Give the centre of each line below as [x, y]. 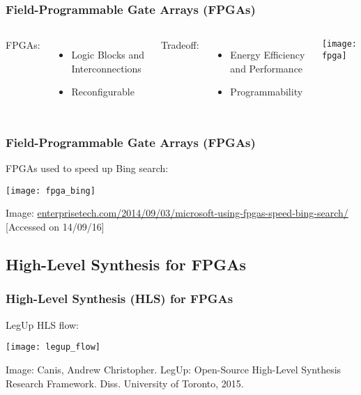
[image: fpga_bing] [51, 191]
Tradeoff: [180, 45]
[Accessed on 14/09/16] [55, 227]
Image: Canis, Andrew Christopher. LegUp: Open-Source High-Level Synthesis [174, 369]
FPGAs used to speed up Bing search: [87, 168]
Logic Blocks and [108, 55]
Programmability [267, 92]
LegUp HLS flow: [42, 324]
